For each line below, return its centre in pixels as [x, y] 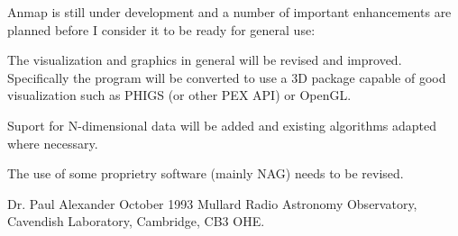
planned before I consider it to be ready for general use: [161, 29]
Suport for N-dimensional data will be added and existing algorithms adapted [222, 125]
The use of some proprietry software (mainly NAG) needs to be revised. [206, 173]
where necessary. [53, 143]
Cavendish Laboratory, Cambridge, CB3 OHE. [136, 221]
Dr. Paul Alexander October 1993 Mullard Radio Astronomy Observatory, [212, 203]
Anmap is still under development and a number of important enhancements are [229, 12]
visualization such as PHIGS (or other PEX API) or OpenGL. [179, 95]
